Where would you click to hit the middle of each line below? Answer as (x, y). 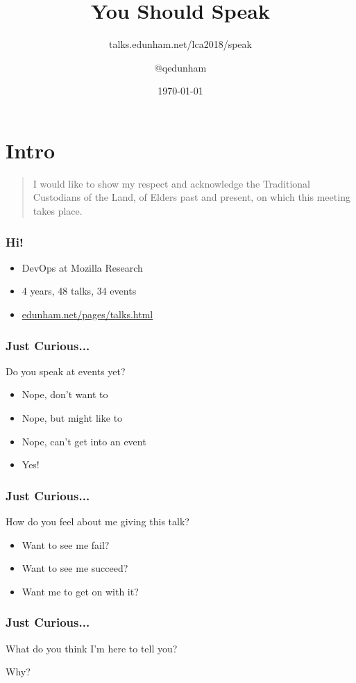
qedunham (184, 67)
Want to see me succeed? (75, 568)
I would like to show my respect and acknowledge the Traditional (172, 183)
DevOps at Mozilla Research (82, 267)
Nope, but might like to (72, 418)
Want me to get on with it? (80, 591)
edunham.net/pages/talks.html (87, 314)
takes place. (58, 211)
